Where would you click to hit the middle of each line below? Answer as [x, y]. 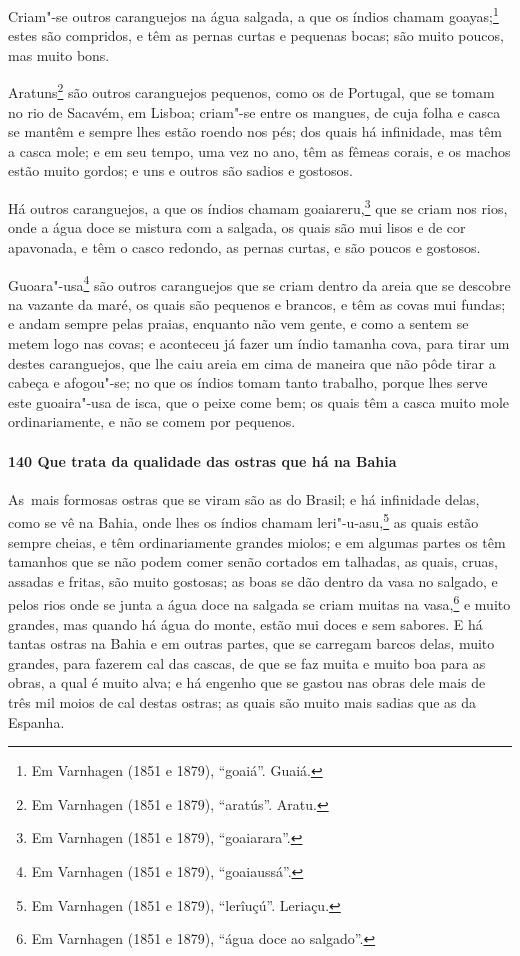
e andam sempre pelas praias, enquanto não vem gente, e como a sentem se [238, 323]
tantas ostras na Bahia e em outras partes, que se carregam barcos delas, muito [251, 643]
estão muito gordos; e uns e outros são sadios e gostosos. [180, 170]
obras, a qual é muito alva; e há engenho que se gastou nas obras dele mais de [247, 682]
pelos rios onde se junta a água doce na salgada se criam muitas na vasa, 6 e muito [259, 602]
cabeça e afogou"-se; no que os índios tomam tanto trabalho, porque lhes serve [248, 382]
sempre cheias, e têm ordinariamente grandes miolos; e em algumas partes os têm [257, 541]
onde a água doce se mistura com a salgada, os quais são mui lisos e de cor [237, 227]
